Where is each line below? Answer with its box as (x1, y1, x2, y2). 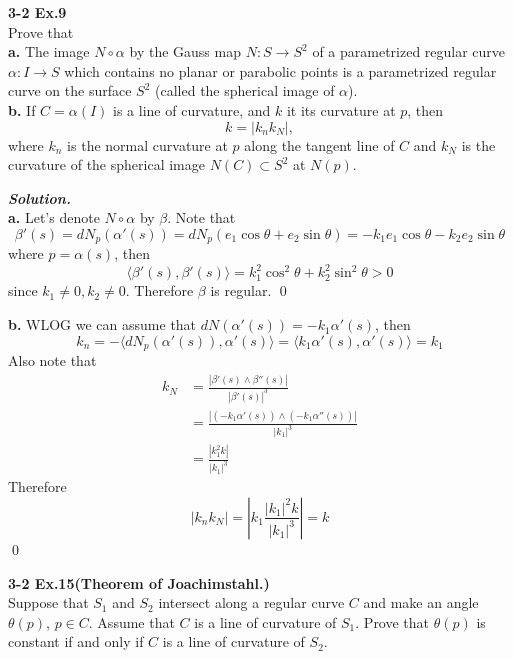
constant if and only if (8, 631, 144, 652)
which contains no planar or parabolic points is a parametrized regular (64, 60, 497, 81)
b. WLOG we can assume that (8, 314, 197, 335)
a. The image (8, 41, 90, 62)
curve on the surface (8, 80, 132, 101)
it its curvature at (286, 99, 396, 120)
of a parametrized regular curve (312, 41, 506, 62)
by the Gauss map (129, 41, 241, 62)
